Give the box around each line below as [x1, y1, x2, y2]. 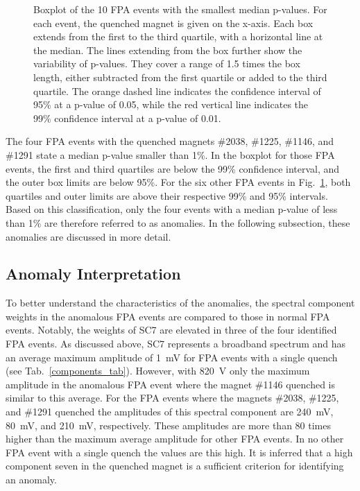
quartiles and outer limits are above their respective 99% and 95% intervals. [6, 188, 328, 203]
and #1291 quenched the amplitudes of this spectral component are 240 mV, [6, 404, 334, 419]
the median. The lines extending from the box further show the [33, 42, 302, 57]
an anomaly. [6, 472, 57, 487]
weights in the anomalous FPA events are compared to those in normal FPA [6, 309, 330, 323]
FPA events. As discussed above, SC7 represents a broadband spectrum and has [6, 336, 346, 351]
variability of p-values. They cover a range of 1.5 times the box [33, 56, 300, 71]
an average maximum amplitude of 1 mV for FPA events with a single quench [6, 350, 338, 364]
